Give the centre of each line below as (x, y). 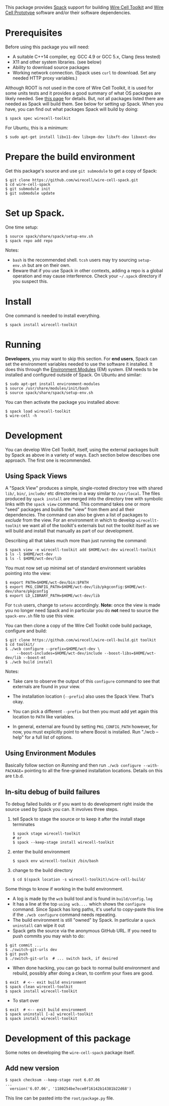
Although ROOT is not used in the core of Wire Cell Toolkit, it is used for (79, 88)
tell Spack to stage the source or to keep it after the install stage (79, 819)
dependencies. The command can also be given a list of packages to (77, 515)
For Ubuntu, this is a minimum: (37, 127)
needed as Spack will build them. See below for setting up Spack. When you (84, 104)
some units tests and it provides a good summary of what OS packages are (83, 93)
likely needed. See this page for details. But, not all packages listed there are (84, 98)
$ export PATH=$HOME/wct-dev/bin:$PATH (47, 583)
